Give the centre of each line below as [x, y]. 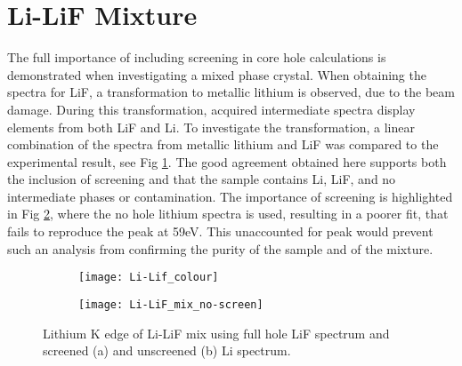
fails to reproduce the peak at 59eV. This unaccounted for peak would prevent [220, 231]
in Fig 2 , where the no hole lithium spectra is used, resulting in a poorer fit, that [228, 214]
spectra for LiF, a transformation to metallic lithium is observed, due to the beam [231, 92]
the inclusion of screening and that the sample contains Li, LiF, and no [202, 179]
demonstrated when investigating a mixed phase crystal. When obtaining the [217, 74]
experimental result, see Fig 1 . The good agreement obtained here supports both [227, 161]
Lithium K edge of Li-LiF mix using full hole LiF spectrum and [216, 333]
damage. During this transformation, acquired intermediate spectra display [211, 109]
